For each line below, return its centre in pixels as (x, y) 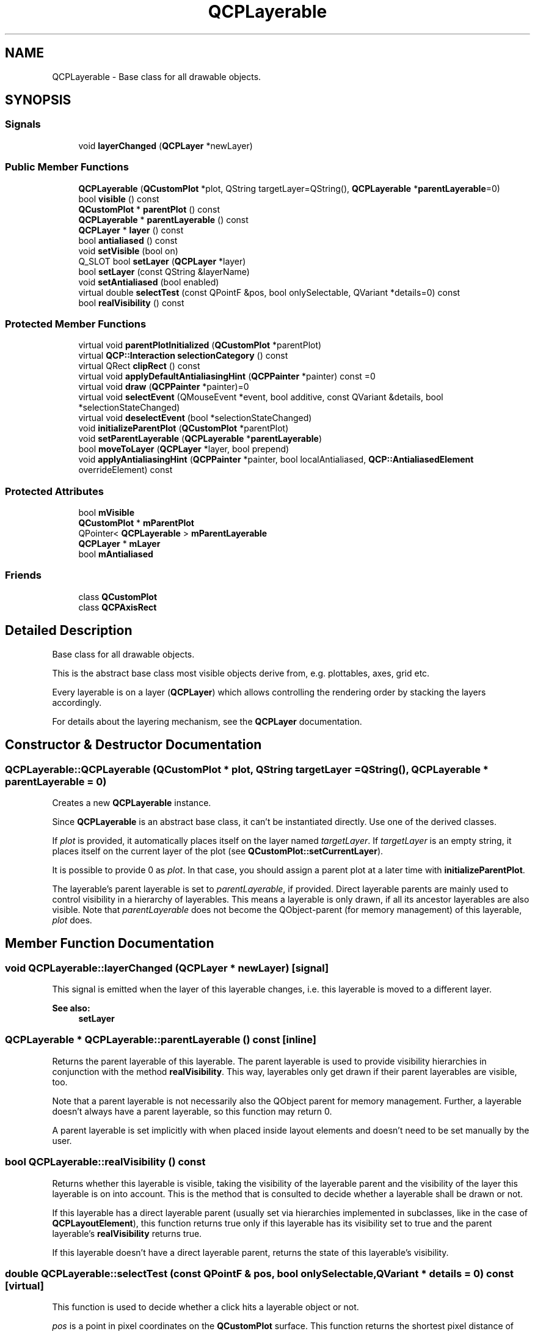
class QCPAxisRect (118, 607)
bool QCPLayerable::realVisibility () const (105, 1162)
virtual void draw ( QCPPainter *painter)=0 (164, 387)
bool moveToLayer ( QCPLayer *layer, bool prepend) (184, 449)
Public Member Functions (67, 167)
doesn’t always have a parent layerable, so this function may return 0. (192, 1111)
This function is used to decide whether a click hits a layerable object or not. (206, 1307)
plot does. (72, 920)
